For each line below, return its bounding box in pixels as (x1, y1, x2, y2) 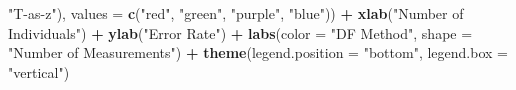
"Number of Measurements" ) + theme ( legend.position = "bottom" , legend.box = (8, 42, 508, 63)
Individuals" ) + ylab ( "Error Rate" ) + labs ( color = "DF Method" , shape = (8, 22, 473, 43)
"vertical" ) (8, 61, 70, 82)
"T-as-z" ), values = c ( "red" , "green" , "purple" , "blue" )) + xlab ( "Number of (8, 3, 464, 23)
